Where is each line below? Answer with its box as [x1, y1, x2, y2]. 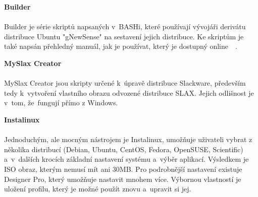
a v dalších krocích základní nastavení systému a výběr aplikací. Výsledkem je [4, 154, 249, 164]
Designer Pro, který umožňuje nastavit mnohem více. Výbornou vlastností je [4, 173, 241, 184]
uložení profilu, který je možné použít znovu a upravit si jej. [4, 183, 191, 194]
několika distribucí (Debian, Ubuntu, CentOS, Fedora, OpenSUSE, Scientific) [4, 144, 243, 154]
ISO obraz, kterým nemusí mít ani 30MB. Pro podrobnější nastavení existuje [4, 163, 242, 174]
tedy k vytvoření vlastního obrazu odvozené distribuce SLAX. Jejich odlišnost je [4, 87, 254, 98]
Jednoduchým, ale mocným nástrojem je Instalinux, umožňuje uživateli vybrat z [4, 134, 252, 145]
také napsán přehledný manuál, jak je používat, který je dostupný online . [4, 41, 237, 51]
